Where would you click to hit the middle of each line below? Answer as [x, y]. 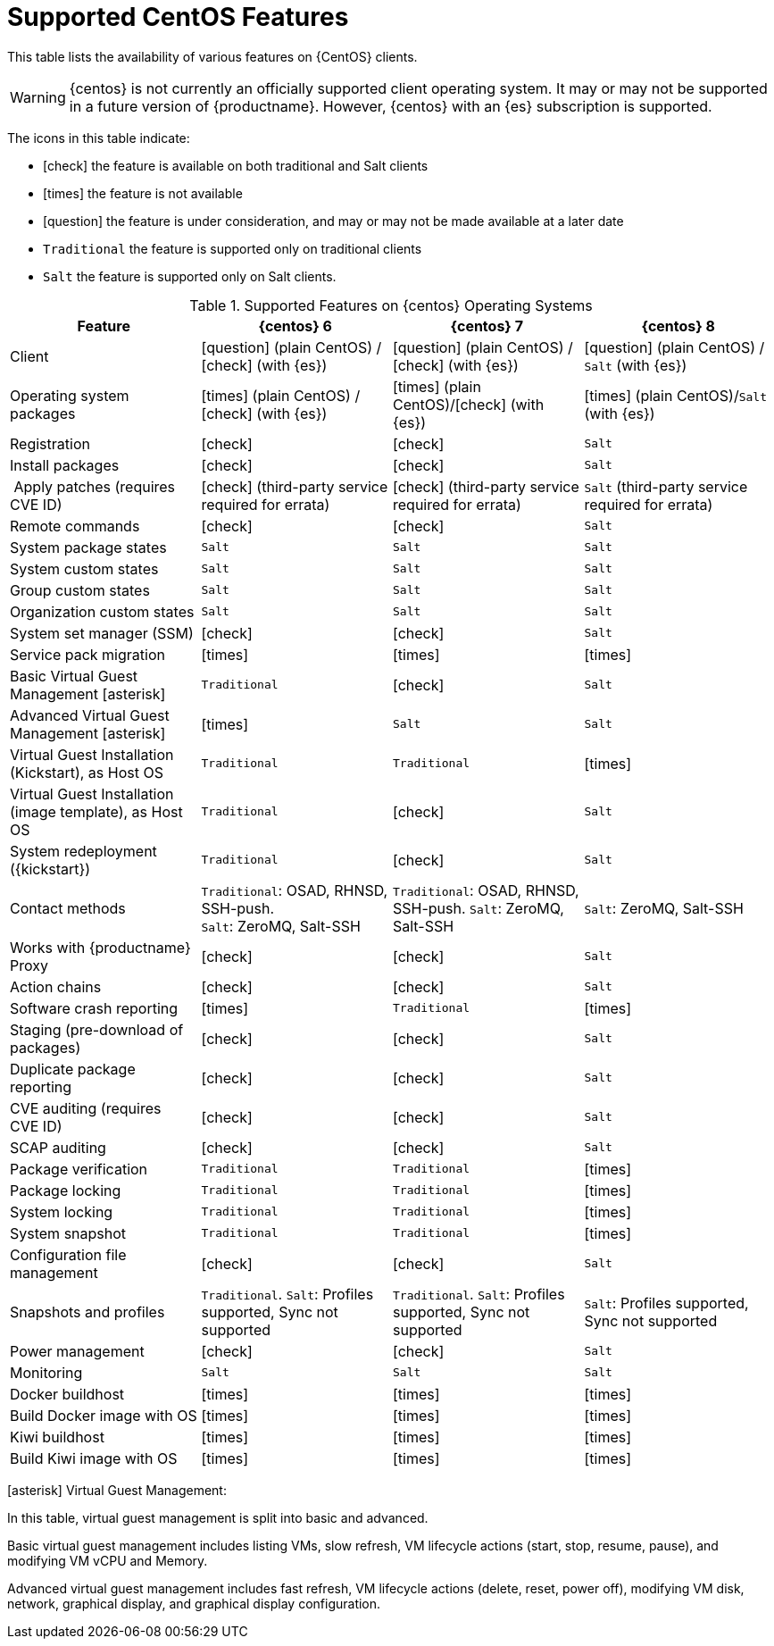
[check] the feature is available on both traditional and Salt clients [236, 165]
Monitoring [46, 1372]
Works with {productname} [100, 947]
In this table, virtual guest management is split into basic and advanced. [218, 1517]
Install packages [65, 465]
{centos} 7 [487, 326]
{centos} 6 [295, 326]
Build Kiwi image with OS [94, 1458]
